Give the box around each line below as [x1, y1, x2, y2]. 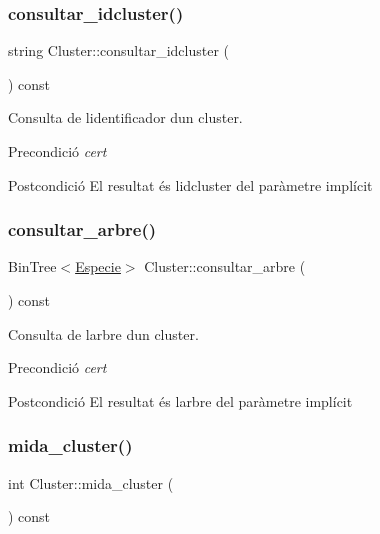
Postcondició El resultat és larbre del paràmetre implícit [8, 390, 353, 411]
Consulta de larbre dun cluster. [8, 323, 199, 344]
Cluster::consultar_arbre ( [144, 256, 306, 277]
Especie [75, 256, 121, 277]
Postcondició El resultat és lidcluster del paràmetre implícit [8, 174, 373, 195]
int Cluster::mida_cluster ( [8, 472, 174, 493]
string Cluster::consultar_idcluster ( [8, 40, 229, 61]
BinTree [8, 256, 57, 277]
